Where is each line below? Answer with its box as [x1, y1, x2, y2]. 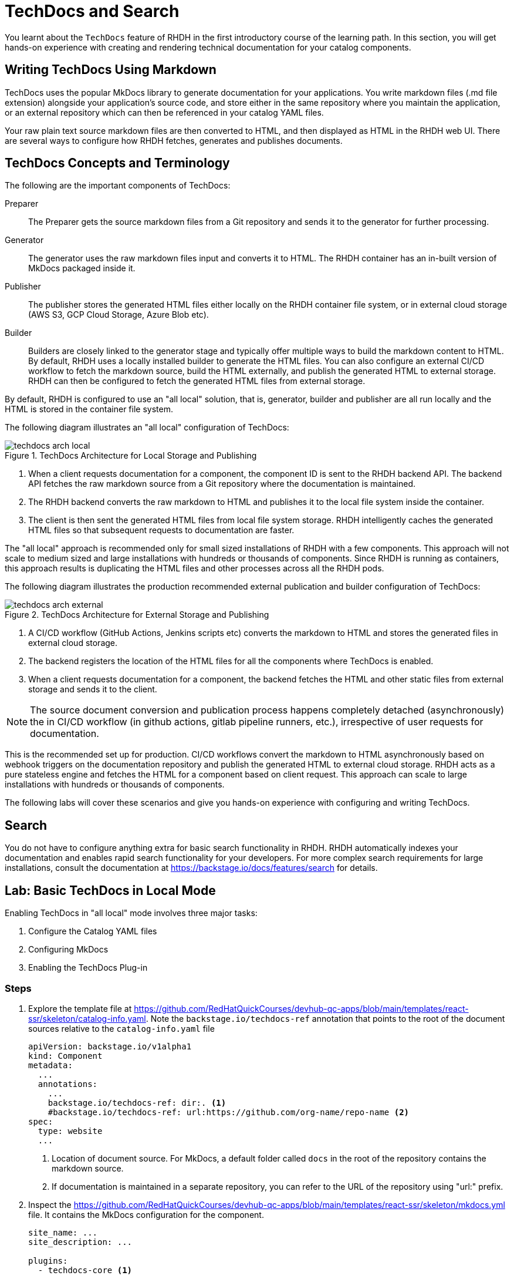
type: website [38, 1126, 103, 1136]
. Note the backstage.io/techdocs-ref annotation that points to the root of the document [146, 1013, 505, 1024]
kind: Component [28, 1051, 103, 1061]
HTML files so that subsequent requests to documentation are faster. [28, 525, 295, 536]
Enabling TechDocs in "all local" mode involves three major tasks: [5, 908, 258, 918]
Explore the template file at [28, 1003, 132, 1014]
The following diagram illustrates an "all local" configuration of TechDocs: [5, 422, 289, 433]
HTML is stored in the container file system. [5, 404, 173, 415]
